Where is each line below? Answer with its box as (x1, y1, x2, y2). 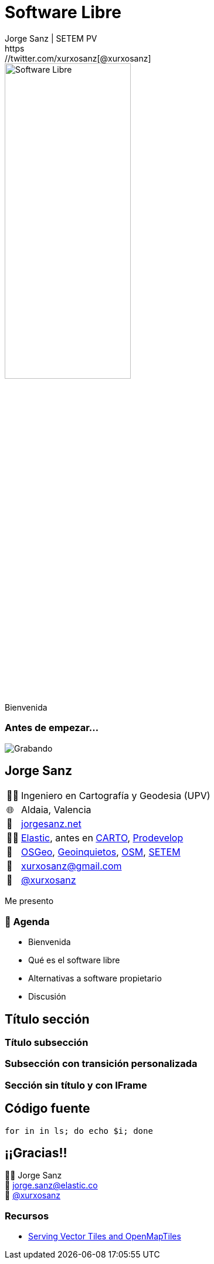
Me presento (5, 896, 54, 906)
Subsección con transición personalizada (5, 1058, 198, 1070)
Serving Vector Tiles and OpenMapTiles (28, 1231, 181, 1242)
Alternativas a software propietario (28, 973, 162, 984)
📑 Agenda (5, 915, 50, 927)
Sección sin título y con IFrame (5, 1079, 147, 1091)
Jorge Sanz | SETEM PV (5, 33, 97, 43)
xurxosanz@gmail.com (21, 860, 122, 872)
